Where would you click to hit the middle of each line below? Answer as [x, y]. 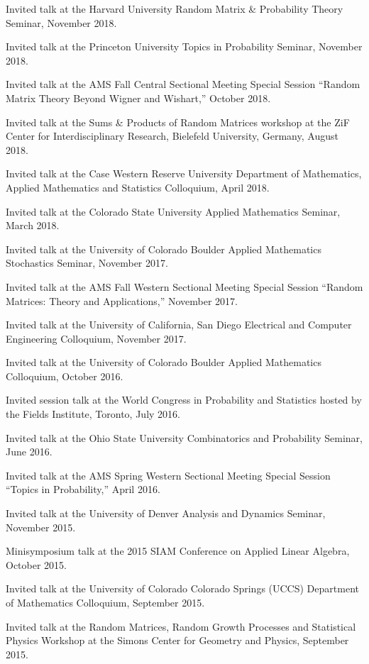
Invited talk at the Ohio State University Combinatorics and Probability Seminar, [184, 437]
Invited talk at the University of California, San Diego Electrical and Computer [179, 325]
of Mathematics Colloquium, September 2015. [105, 602]
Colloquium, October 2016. [65, 376]
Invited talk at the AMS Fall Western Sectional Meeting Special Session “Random [184, 286]
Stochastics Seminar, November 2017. [87, 263]
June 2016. [29, 452]
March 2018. [33, 225]
